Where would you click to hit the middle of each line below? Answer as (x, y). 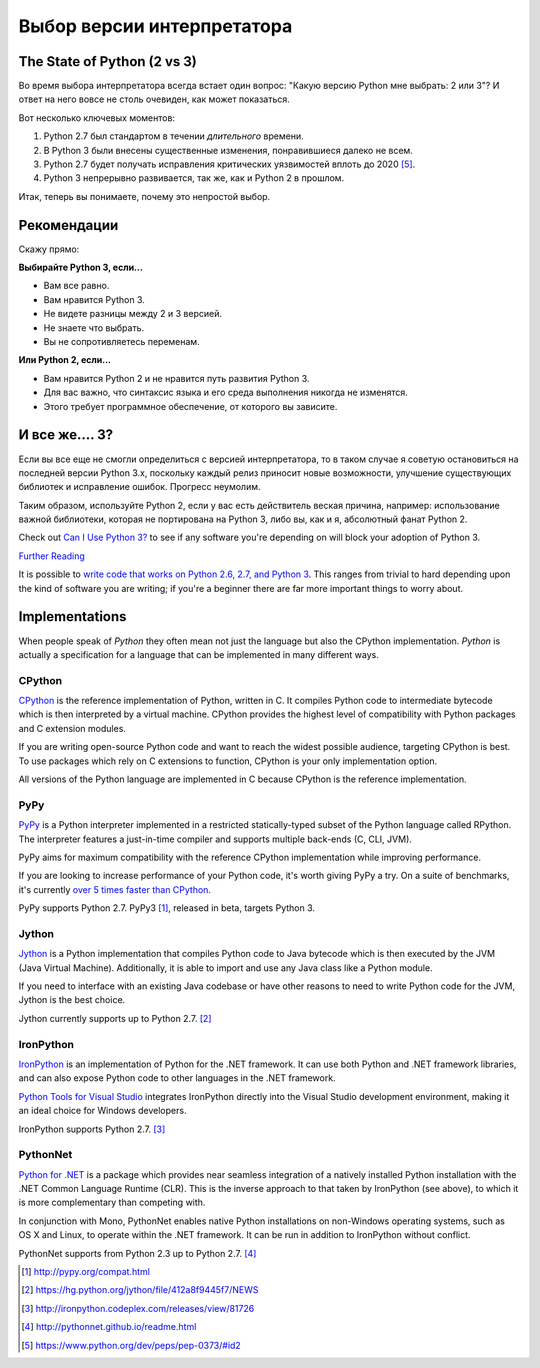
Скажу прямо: (49, 249)
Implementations (72, 616)
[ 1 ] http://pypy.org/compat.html (85, 1272)
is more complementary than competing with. (112, 1202)
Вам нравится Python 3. (94, 299)
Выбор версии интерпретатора (155, 26)
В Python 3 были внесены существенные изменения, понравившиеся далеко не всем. (228, 150)
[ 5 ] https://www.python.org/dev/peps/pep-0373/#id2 (131, 1345)
